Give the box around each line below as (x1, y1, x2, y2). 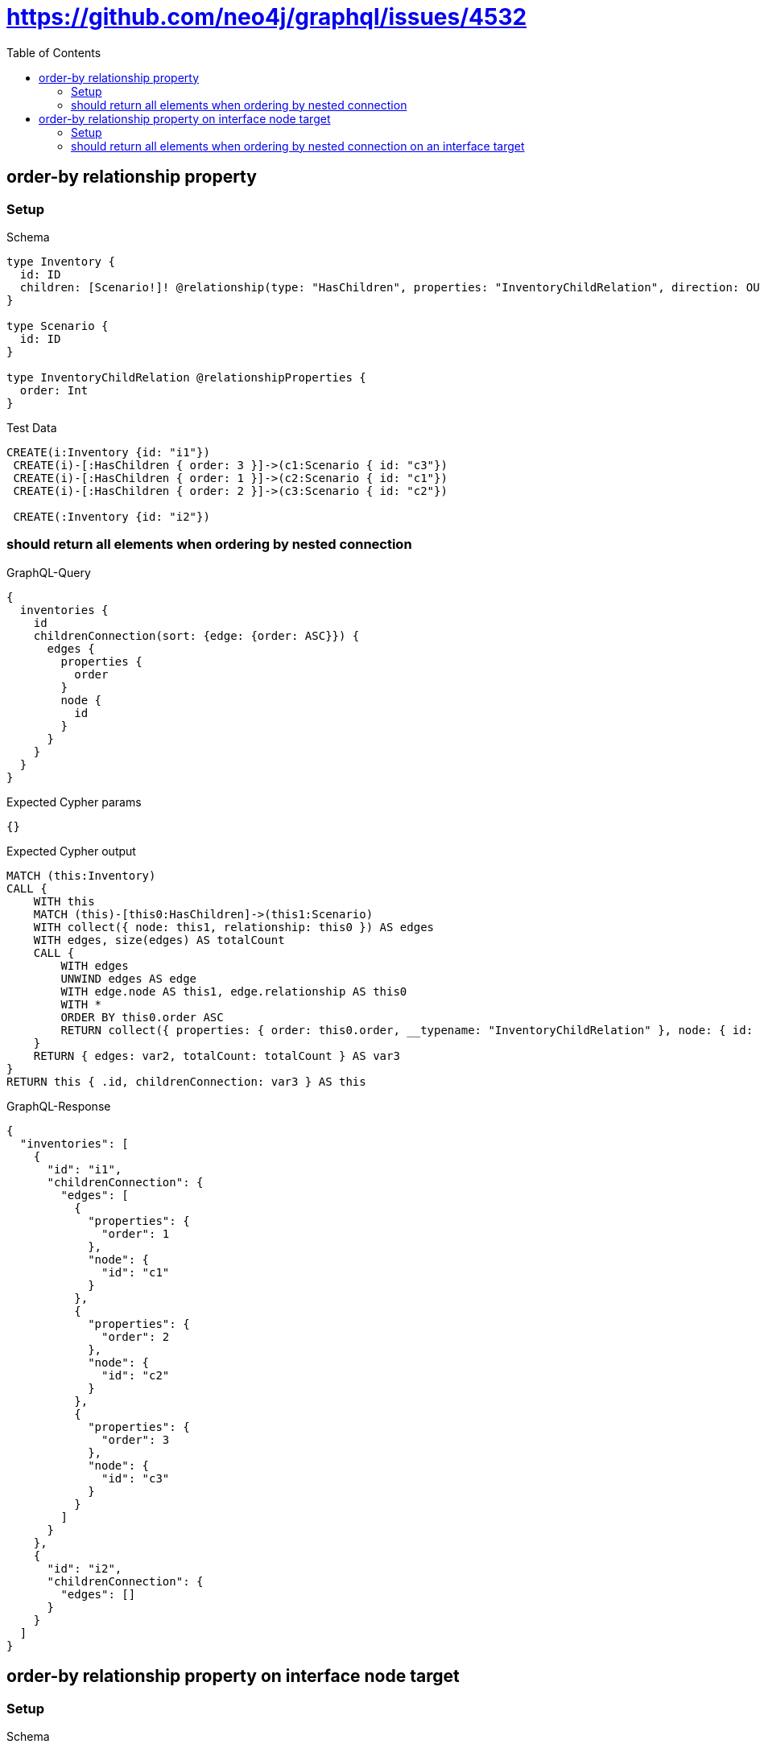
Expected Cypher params (6, 794, 142, 809)
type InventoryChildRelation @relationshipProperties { (6, 370, 366, 384)
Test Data (6, 420, 57, 435)
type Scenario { (6, 319, 109, 332)
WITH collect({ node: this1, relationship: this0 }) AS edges (33, 920, 435, 934)
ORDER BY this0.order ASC (60, 1010, 224, 1024)
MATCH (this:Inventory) (6, 868, 156, 882)
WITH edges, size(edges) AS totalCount (33, 933, 285, 946)
